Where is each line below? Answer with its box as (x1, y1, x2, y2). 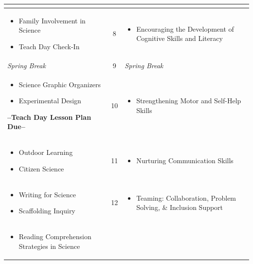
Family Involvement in (18, 15, 86, 25)
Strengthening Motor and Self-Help (136, 95, 241, 106)
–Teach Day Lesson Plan (7, 112, 91, 122)
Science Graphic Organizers (18, 79, 101, 89)
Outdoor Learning (18, 147, 73, 157)
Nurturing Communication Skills (136, 155, 234, 166)
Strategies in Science (18, 241, 80, 251)
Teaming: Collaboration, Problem (136, 192, 236, 203)
